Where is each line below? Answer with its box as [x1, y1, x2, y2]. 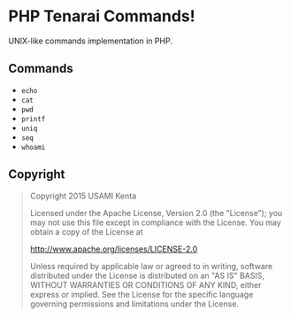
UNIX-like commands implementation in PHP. [8, 35, 173, 46]
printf [20, 114, 46, 123]
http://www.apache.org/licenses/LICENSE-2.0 [29, 244, 198, 254]
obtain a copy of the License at [29, 226, 143, 237]
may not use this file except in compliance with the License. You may [29, 217, 282, 228]
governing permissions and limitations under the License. [29, 299, 240, 309]
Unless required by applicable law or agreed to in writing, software [29, 260, 273, 271]
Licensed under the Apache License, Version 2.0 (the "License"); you [29, 207, 283, 218]
